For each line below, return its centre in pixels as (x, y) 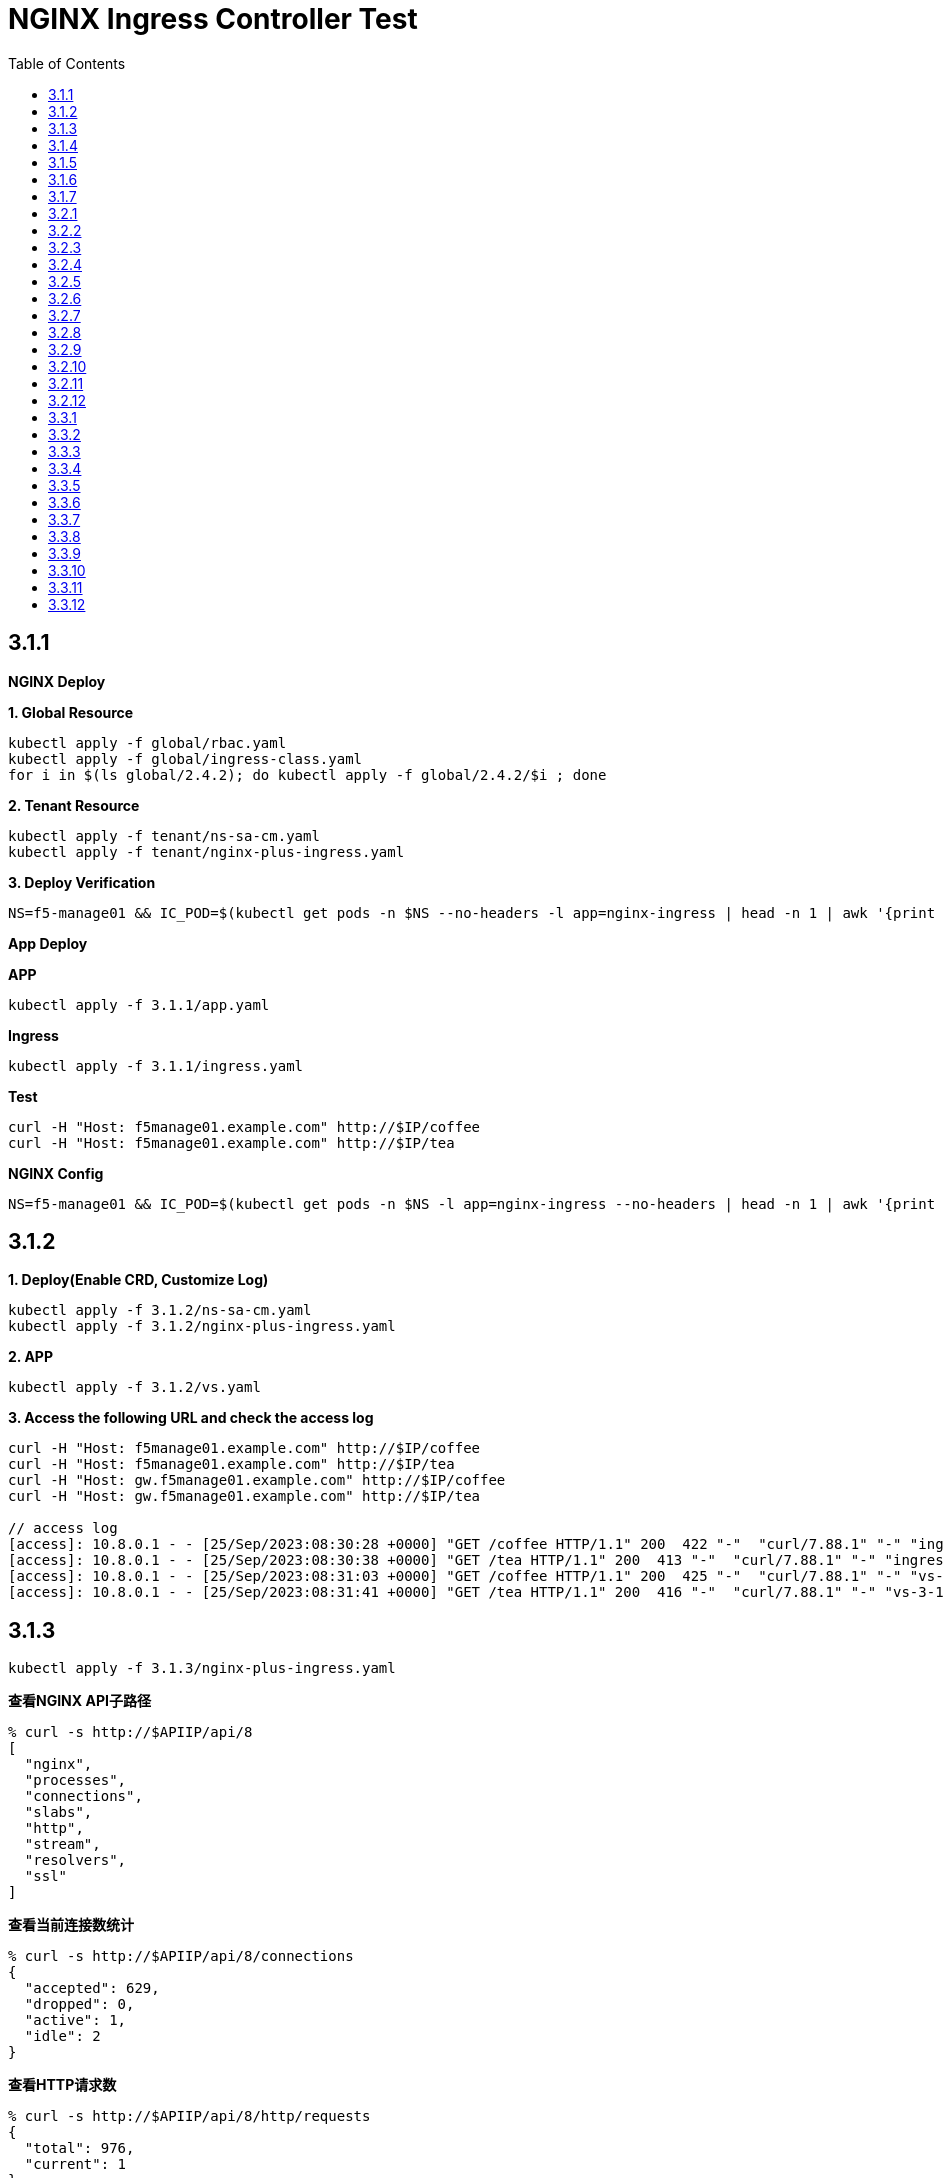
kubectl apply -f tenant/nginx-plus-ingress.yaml (206, 851)
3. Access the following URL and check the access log (191, 1418)
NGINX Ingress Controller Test (213, 19)
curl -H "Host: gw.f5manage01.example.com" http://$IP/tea (244, 1496)
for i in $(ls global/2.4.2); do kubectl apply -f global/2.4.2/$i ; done (307, 774)
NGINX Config (56, 1173)
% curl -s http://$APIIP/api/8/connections (181, 1956)
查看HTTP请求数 (62, 2085)
